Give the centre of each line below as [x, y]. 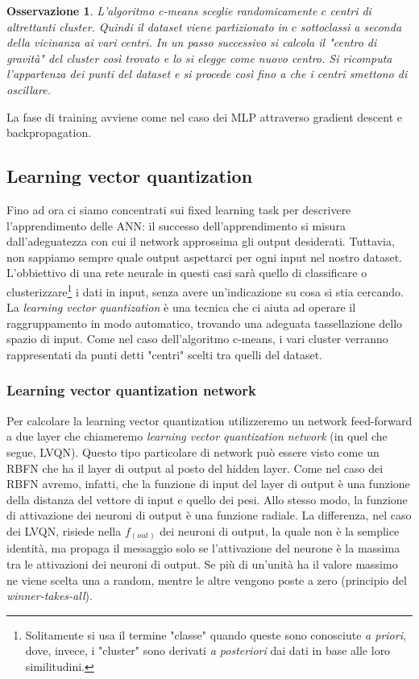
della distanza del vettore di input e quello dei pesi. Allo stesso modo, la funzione [207, 499]
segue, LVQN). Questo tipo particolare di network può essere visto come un [193, 451]
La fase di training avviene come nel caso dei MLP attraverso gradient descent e [204, 116]
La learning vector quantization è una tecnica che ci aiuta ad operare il [181, 307]
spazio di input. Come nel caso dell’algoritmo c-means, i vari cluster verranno [197, 339]
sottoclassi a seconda [351, 26]
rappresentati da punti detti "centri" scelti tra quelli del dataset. [164, 354]
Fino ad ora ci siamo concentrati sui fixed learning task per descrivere [179, 209]
